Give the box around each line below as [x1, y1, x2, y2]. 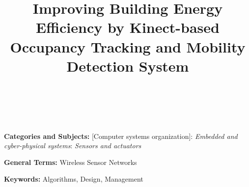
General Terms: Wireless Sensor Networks [4, 157, 137, 167]
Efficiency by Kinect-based [36, 17, 220, 37]
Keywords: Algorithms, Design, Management [4, 173, 143, 184]
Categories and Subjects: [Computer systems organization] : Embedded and [4, 131, 238, 141]
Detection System [66, 55, 189, 76]
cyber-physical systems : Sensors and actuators [4, 140, 141, 151]
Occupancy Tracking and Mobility [10, 36, 246, 56]
